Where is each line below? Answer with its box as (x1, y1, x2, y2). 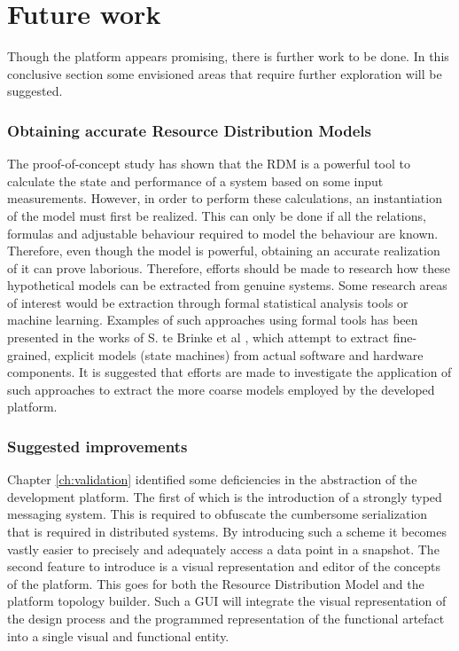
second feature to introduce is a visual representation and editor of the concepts (7, 557, 441, 576)
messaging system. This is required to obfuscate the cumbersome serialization (7, 505, 428, 523)
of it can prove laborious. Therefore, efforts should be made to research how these (7, 258, 450, 277)
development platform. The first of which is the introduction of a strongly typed (7, 487, 442, 506)
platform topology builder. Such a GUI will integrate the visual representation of (7, 592, 447, 610)
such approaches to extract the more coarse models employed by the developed (7, 380, 435, 398)
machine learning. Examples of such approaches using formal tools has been (7, 310, 418, 329)
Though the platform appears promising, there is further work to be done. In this (7, 47, 449, 66)
